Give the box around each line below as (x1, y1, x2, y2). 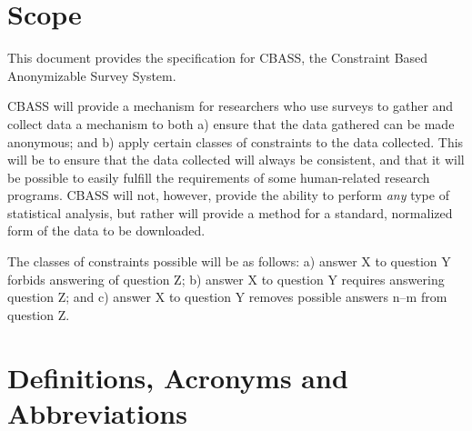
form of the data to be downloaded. (7, 221, 206, 240)
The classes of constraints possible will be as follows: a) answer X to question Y (7, 252, 451, 271)
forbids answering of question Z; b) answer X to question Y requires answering (7, 269, 445, 288)
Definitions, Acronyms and (7, 358, 348, 396)
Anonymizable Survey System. (7, 65, 176, 85)
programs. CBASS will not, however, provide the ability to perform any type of (7, 185, 449, 205)
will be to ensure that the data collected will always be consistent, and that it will (7, 150, 465, 169)
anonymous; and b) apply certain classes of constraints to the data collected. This (7, 132, 464, 151)
